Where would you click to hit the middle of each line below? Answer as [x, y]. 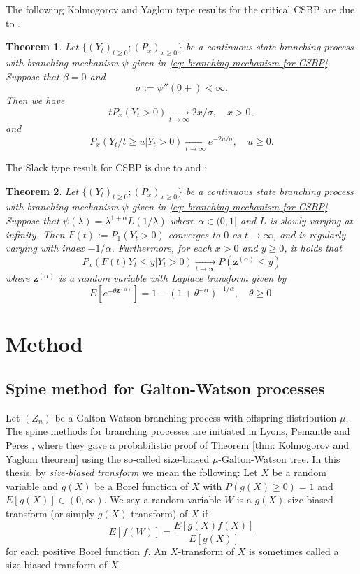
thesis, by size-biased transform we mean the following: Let [132, 472]
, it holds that [313, 248]
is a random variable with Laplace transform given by [172, 278]
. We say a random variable [163, 500]
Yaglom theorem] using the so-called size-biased [108, 458]
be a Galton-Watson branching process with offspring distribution [196, 417]
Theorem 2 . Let [42, 191]
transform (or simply [50, 514]
